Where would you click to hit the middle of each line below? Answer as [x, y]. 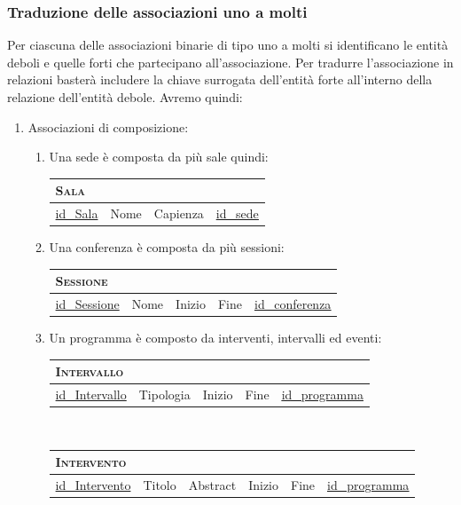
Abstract [212, 485]
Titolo [160, 485]
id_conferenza [293, 304]
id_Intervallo [91, 395]
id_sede [237, 213]
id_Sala [77, 213]
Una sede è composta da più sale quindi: [159, 157]
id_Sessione [87, 304]
